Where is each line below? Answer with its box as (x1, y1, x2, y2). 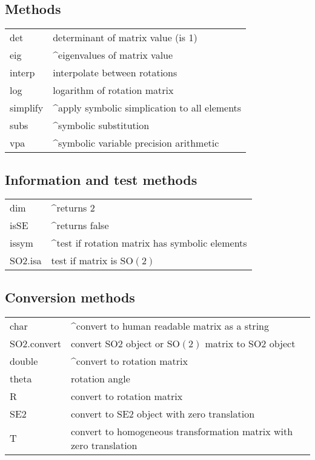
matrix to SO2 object (205, 336, 296, 350)
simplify (10, 101, 44, 115)
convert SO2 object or (70, 336, 164, 350)
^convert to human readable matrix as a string (70, 318, 269, 333)
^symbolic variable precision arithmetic (53, 136, 219, 150)
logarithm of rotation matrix (53, 83, 174, 98)
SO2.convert (10, 336, 61, 350)
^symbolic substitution (53, 118, 150, 133)
